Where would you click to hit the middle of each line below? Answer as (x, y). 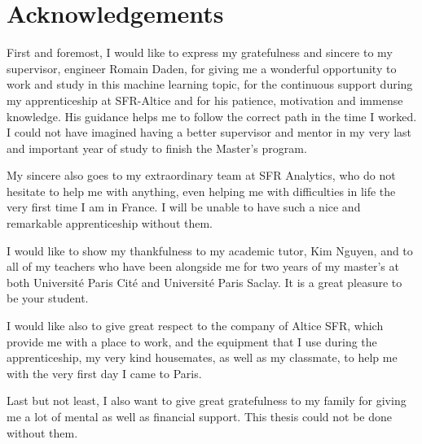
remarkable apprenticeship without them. (110, 223)
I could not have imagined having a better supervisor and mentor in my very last (209, 132)
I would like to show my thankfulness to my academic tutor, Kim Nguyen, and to (210, 250)
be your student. (48, 298)
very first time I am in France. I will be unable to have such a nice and (184, 207)
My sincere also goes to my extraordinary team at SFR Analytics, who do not (201, 175)
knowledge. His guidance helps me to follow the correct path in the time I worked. (212, 116)
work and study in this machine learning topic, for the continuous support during (210, 84)
